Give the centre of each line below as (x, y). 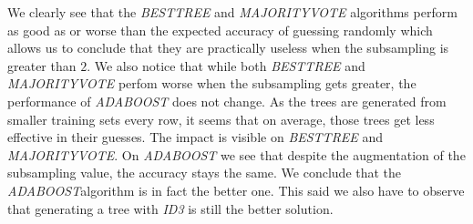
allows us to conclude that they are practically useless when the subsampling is (228, 48)
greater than (42, 65)
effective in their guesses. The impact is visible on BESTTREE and (195, 137)
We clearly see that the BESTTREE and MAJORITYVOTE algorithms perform (232, 12)
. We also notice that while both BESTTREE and (226, 65)
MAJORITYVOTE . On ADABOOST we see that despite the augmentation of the (236, 154)
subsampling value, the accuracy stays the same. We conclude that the (205, 173)
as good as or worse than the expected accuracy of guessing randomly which (220, 30)
